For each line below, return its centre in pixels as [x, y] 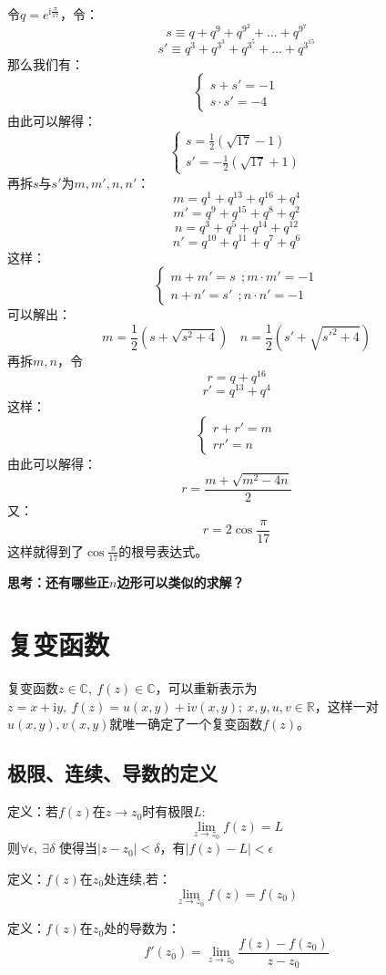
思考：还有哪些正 [58, 581]
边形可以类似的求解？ [181, 581]
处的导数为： [142, 928]
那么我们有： [46, 63]
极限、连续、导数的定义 [112, 773]
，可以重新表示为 [206, 688]
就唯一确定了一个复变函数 [186, 724]
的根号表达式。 [163, 550]
